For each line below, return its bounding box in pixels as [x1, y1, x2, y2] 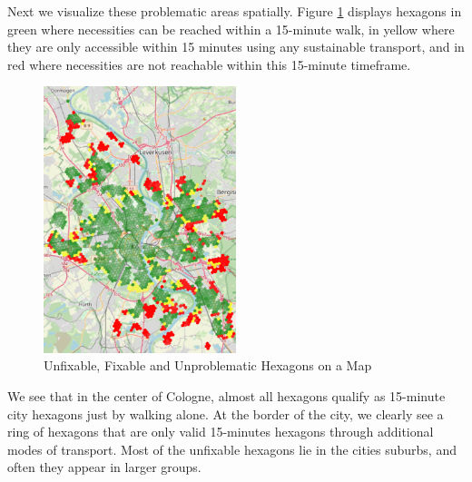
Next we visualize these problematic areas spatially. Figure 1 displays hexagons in [7, 2, 462, 20]
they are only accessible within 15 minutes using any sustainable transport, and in [7, 37, 465, 56]
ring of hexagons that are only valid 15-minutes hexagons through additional [7, 422, 434, 441]
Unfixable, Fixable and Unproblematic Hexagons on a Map [44, 356, 372, 375]
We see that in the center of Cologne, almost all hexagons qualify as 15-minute [7, 386, 446, 405]
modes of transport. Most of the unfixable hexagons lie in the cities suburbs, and [7, 439, 457, 458]
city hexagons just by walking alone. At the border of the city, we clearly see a [7, 404, 444, 423]
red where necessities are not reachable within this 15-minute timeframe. [7, 54, 411, 74]
